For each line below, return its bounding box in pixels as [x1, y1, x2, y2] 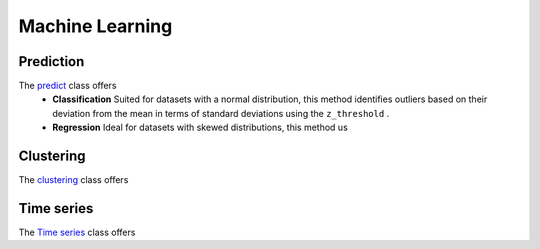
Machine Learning [18, 15, 173, 37]
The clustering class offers [18, 174, 129, 186]
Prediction [18, 53, 85, 70]
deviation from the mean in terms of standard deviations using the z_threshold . [52, 107, 390, 119]
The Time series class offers [18, 226, 136, 239]
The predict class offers [18, 80, 117, 92]
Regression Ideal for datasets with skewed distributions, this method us [52, 121, 349, 134]
